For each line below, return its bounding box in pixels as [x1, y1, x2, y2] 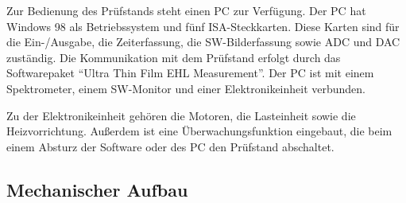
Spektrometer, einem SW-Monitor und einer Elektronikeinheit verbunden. [6, 80, 366, 96]
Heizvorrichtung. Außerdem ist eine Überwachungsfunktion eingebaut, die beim [6, 123, 392, 139]
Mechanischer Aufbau [6, 177, 188, 201]
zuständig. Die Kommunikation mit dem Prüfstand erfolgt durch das [6, 49, 341, 65]
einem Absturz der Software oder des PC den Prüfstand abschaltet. [6, 138, 334, 154]
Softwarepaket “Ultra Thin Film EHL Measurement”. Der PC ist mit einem [6, 64, 374, 81]
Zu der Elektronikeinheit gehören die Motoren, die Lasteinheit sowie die [6, 107, 356, 123]
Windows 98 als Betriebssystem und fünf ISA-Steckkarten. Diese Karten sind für [6, 18, 400, 34]
